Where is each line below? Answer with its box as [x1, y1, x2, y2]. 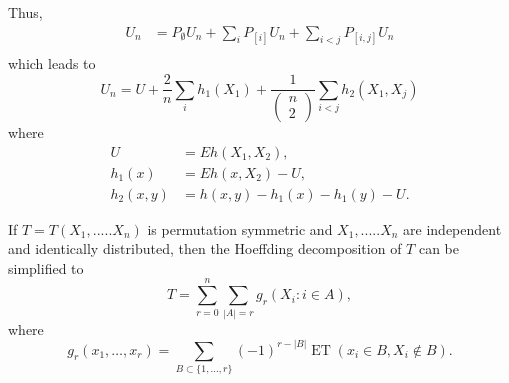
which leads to [8, 53, 96, 74]
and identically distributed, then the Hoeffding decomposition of [8, 238, 402, 259]
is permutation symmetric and [147, 218, 333, 239]
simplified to [8, 257, 84, 278]
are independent [403, 218, 502, 239]
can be [418, 238, 459, 259]
